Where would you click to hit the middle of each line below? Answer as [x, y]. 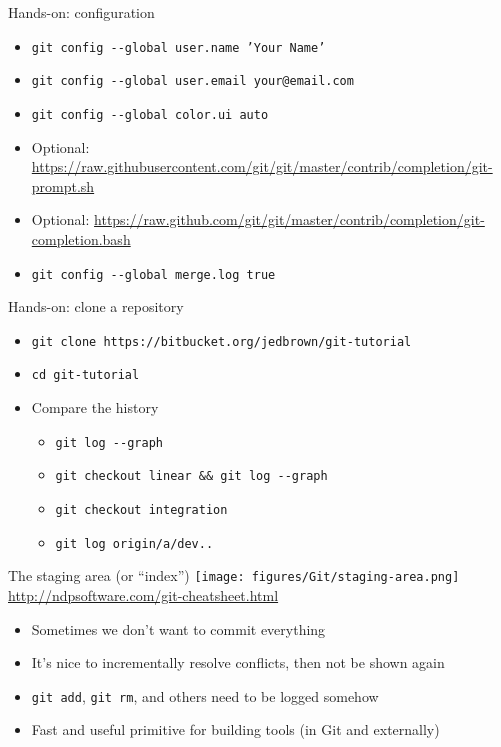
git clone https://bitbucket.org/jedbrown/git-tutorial [221, 341]
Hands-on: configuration [81, 12]
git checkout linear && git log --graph [191, 476]
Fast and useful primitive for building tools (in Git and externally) [235, 729]
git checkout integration [141, 510]
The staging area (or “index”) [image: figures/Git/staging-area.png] [234, 575]
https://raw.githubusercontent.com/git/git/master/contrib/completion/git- [262, 166]
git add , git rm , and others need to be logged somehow [205, 695]
